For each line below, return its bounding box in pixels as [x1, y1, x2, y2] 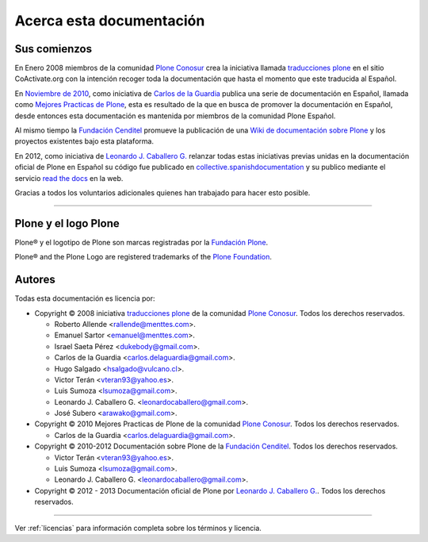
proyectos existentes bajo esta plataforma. [14, 136, 155, 146]
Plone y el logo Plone [14, 217, 120, 230]
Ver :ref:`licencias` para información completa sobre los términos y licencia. [14, 523, 262, 532]
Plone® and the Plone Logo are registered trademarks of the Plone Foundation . [14, 252, 273, 262]
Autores [14, 273, 55, 286]
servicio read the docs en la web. [14, 173, 124, 183]
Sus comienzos [14, 42, 93, 56]
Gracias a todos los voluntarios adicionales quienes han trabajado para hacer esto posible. [14, 187, 311, 198]
